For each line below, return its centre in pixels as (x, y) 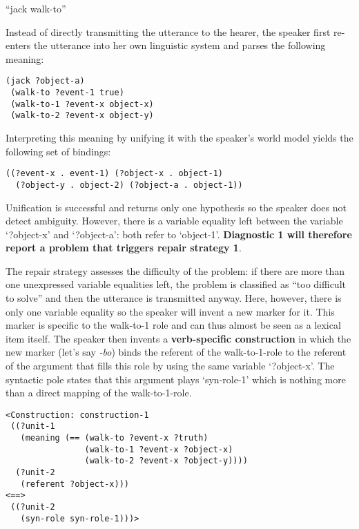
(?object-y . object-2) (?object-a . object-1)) (129, 185)
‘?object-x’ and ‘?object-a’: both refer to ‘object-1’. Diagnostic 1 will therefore (179, 234)
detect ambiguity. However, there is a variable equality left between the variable (174, 221)
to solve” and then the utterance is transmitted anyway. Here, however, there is (174, 298)
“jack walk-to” (36, 8)
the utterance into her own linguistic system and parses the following (179, 45)
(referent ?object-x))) (75, 484)
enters (18, 45)
